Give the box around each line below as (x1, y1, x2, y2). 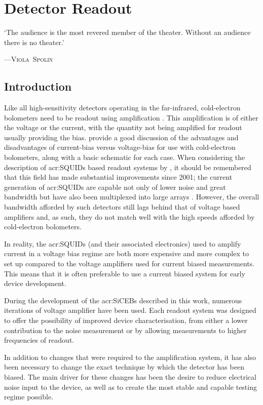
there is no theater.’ (4, 36, 64, 47)
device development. (4, 278, 66, 289)
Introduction (4, 78, 72, 94)
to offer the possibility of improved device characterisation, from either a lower (4, 314, 248, 325)
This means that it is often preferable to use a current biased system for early (4, 268, 245, 278)
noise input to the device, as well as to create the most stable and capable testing (4, 381, 257, 392)
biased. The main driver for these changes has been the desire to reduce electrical (4, 371, 256, 382)
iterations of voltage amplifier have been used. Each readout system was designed (4, 305, 256, 315)
